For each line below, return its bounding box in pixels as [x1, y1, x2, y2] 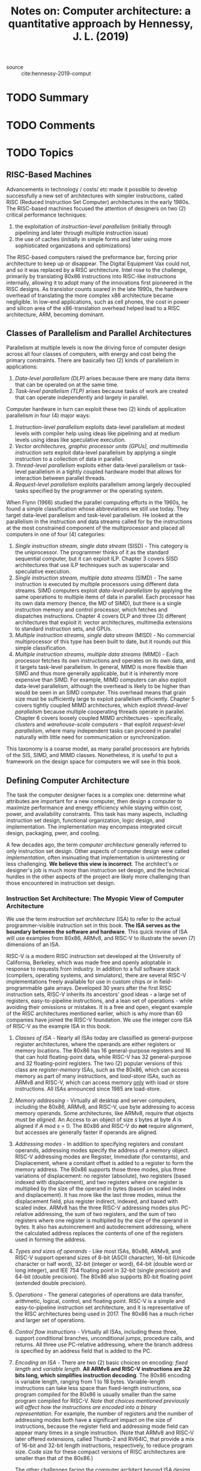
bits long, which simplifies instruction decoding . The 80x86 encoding [14, 1372, 191, 1379]
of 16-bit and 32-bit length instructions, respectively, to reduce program [14, 1442, 193, 1449]
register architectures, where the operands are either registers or [14, 1041, 176, 1048]
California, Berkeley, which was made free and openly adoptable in [6, 959, 172, 966]
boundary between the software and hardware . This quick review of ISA [6, 928, 188, 935]
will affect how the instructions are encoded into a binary [14, 1404, 157, 1411]
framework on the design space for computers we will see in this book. [6, 758, 182, 765]
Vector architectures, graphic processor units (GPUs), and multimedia [14, 443, 188, 450]
